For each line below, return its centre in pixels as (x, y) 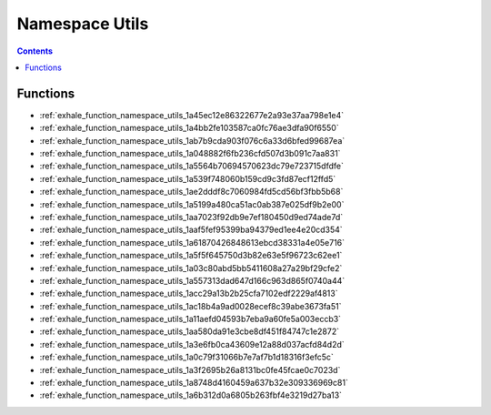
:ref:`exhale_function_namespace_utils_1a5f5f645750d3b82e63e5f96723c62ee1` (191, 256)
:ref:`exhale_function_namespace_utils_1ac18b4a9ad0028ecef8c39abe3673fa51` (190, 306)
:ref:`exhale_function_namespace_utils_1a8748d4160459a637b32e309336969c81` (194, 383)
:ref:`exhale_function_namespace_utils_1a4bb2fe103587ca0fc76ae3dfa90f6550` (190, 128)
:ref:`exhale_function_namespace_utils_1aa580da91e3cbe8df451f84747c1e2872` (190, 331)
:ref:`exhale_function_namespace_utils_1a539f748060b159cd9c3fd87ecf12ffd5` (188, 178)
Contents (35, 51)
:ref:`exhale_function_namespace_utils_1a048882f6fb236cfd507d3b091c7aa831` (190, 154)
